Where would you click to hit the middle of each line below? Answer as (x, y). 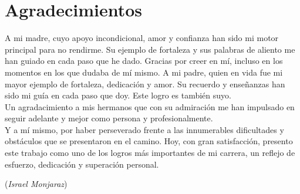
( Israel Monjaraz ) (36, 184)
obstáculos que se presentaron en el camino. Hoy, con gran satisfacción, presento (149, 141)
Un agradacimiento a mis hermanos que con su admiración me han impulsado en (150, 106)
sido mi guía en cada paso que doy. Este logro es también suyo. (118, 95)
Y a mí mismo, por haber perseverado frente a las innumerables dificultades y (144, 129)
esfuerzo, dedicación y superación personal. (82, 164)
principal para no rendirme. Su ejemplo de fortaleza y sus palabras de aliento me (150, 49)
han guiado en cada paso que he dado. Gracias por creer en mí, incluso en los (144, 61)
